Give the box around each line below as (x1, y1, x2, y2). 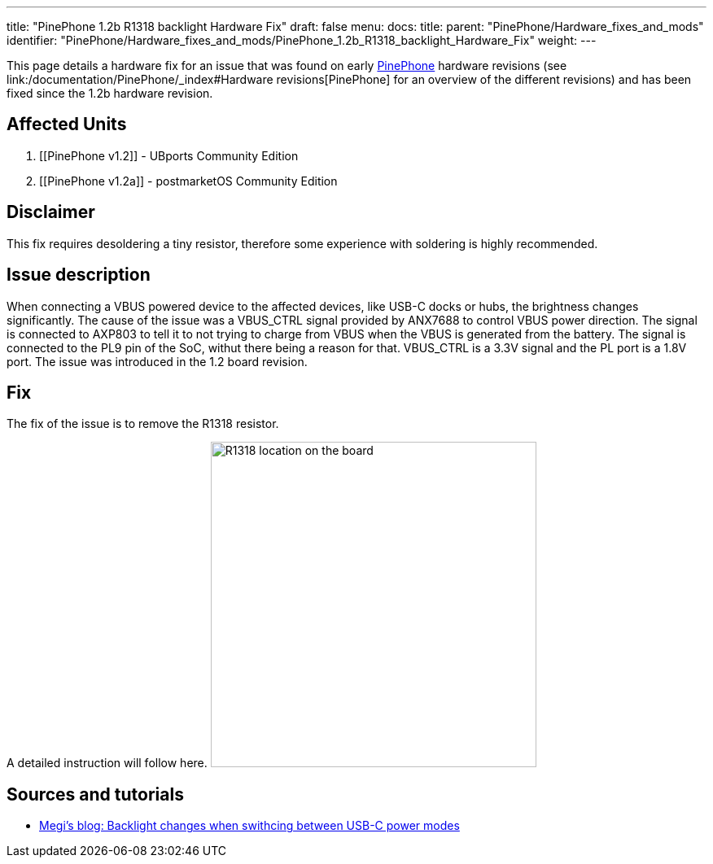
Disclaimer (7, 202, 95, 223)
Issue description (7, 264, 151, 286)
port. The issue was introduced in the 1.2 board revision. (7, 354, 308, 369)
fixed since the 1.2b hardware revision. (7, 86, 213, 100)
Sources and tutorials (7, 783, 184, 805)
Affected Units (7, 114, 127, 135)
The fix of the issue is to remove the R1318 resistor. (7, 417, 279, 431)
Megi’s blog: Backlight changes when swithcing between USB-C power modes (39, 818, 460, 833)
